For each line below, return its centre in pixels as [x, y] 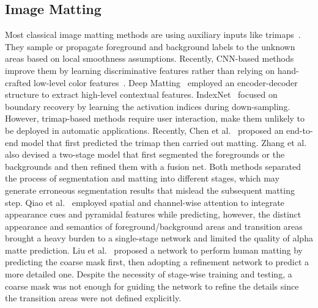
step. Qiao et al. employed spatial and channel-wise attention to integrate [145, 202]
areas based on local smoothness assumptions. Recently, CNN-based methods [150, 58]
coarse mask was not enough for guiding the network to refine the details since [152, 286]
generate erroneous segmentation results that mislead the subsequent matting [150, 190]
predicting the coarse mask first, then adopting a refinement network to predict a [157, 262]
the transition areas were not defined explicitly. [93, 298]
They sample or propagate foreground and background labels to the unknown [150, 46]
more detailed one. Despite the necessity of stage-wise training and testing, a [149, 274]
